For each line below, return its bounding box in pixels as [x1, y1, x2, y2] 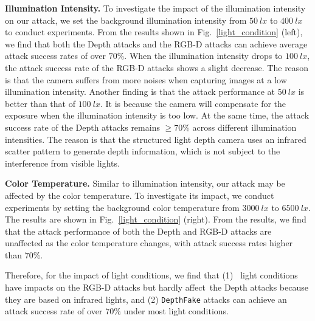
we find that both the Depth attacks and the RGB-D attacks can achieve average [5, 37, 308, 50]
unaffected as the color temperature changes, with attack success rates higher [5, 236, 293, 249]
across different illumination [192, 120, 297, 133]
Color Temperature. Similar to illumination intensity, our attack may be [5, 177, 285, 190]
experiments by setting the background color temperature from [5, 201, 240, 213]
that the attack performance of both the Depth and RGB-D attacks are [5, 224, 272, 237]
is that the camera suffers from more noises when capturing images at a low [5, 73, 287, 86]
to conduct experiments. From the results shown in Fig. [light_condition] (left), [5, 26, 303, 38]
